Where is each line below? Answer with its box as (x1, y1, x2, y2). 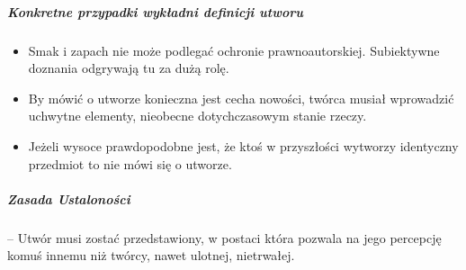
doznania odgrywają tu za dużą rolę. (28, 58, 229, 77)
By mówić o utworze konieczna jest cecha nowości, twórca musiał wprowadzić (28, 88, 454, 107)
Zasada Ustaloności (7, 189, 130, 208)
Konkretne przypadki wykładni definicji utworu (7, 2, 303, 21)
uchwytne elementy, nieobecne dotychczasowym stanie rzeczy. (28, 106, 367, 125)
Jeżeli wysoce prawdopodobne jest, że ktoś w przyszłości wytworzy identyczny (28, 136, 459, 155)
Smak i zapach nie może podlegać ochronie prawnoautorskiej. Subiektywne (28, 40, 440, 59)
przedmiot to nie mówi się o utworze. (28, 154, 232, 173)
